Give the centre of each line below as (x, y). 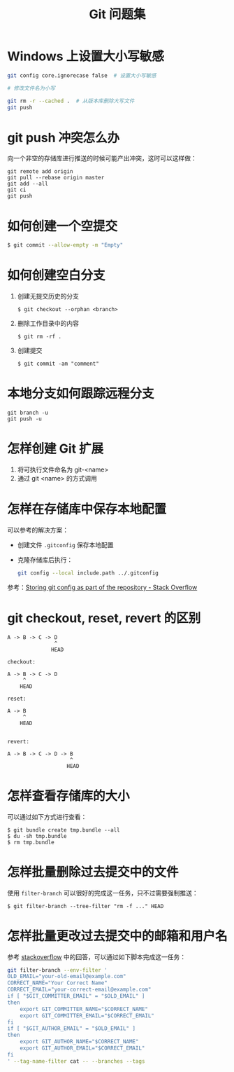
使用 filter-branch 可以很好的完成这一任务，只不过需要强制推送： (103, 893)
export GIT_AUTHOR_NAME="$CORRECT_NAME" (79, 1042)
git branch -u (28, 413)
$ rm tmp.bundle (31, 842)
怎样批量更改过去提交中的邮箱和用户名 (118, 936)
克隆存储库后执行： (45, 559)
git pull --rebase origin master (56, 178)
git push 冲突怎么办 (64, 138)
